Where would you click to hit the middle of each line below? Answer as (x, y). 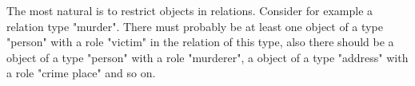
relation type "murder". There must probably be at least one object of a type (195, 26)
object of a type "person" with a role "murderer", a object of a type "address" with (207, 57)
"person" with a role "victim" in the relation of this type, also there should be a (200, 42)
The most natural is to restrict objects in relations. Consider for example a (190, 10)
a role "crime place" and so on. (81, 73)
